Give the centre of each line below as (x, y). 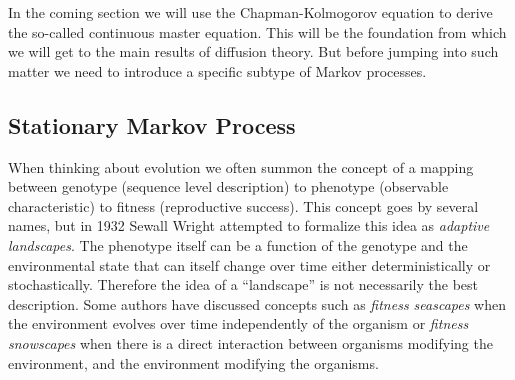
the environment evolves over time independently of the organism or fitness (238, 323)
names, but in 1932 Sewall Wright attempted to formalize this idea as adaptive (249, 225)
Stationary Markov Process (152, 124)
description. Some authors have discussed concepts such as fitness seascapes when (257, 303)
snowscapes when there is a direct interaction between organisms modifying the (250, 342)
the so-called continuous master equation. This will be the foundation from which (257, 31)
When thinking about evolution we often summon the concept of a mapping (241, 166)
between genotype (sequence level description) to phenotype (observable (228, 186)
